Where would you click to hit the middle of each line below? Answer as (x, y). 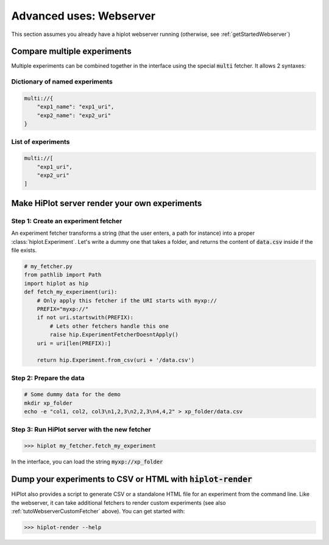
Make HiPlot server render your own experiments (107, 203)
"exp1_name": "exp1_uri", (76, 107)
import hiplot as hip (56, 283)
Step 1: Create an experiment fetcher (67, 221)
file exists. (24, 251)
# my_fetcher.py (48, 266)
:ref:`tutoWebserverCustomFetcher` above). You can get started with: (98, 511)
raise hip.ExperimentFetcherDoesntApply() (114, 335)
